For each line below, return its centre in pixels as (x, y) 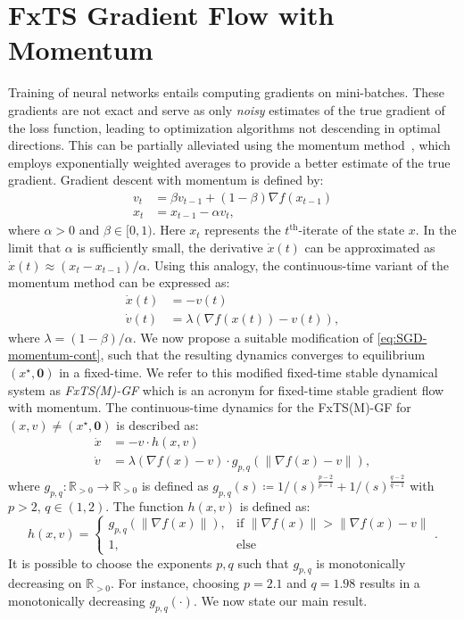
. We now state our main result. (280, 600)
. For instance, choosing (175, 583)
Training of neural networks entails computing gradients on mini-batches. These (226, 92)
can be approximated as (370, 247)
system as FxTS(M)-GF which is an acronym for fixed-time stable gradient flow (226, 389)
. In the (436, 230)
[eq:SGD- (402, 337)
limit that (35, 247)
